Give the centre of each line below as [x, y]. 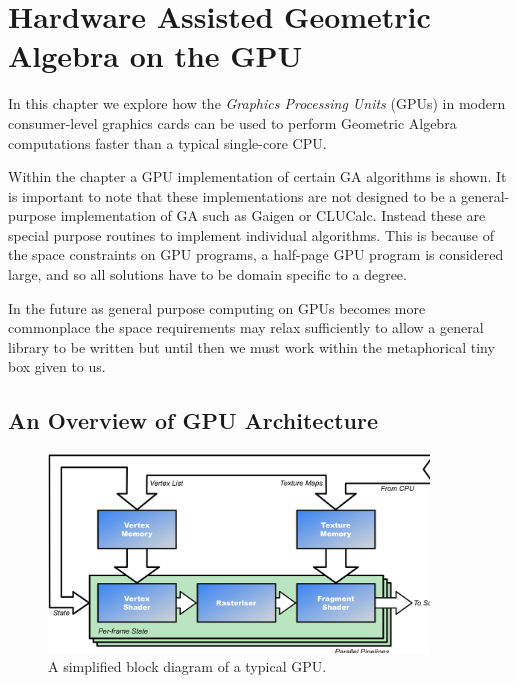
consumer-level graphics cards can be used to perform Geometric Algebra [232, 122]
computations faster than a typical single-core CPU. [167, 142]
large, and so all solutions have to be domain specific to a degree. [207, 274]
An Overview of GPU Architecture [193, 420]
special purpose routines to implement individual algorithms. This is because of [251, 234]
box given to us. [57, 366]
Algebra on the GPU [155, 55]
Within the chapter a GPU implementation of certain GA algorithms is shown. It [257, 176]
